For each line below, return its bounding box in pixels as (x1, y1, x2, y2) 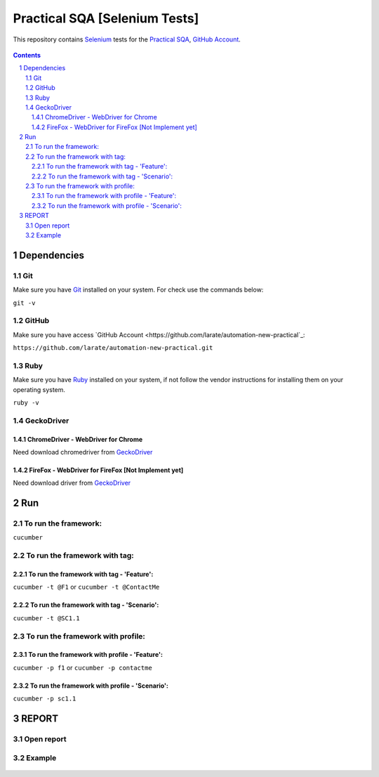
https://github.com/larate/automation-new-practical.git (13, 344, 213, 352)
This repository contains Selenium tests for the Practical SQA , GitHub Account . (13, 35, 241, 44)
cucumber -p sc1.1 (13, 695, 77, 703)
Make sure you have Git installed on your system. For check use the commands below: (13, 285, 264, 294)
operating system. (13, 385, 66, 393)
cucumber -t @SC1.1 (13, 614, 80, 622)
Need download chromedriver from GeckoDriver (13, 448, 153, 456)
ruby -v (13, 398, 40, 407)
